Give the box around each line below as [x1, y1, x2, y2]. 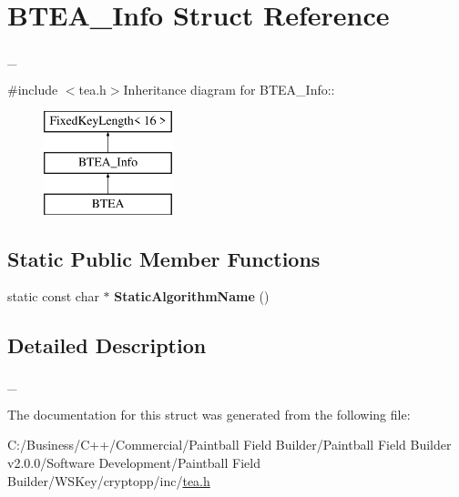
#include [7, 79, 58, 98]
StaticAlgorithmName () [114, 287, 270, 306]
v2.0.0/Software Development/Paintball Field [7, 453, 260, 472]
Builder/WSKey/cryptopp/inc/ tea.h [7, 471, 210, 490]
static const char [7, 287, 99, 306]
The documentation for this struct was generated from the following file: [7, 404, 411, 423]
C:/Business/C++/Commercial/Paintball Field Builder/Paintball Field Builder [7, 435, 452, 454]
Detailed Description [7, 331, 207, 360]
